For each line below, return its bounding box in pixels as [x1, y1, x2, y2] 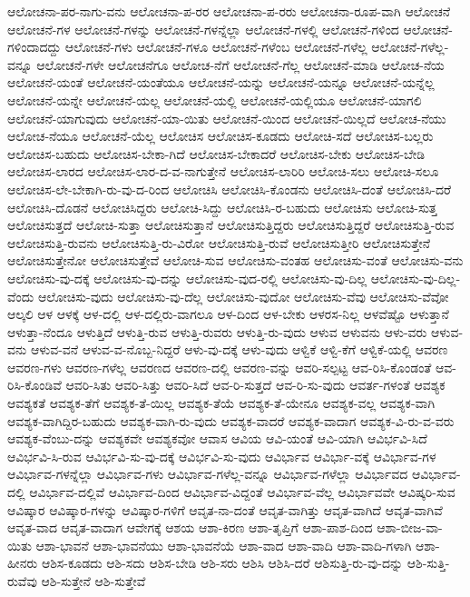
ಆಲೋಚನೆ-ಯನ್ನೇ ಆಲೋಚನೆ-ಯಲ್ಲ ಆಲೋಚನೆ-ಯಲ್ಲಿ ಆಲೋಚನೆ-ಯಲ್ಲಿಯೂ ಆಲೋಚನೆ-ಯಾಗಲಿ [7, 90, 422, 109]
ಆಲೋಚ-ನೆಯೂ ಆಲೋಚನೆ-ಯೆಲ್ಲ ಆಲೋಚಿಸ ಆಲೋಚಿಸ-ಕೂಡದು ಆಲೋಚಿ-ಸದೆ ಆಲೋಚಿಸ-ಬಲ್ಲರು [7, 126, 434, 145]
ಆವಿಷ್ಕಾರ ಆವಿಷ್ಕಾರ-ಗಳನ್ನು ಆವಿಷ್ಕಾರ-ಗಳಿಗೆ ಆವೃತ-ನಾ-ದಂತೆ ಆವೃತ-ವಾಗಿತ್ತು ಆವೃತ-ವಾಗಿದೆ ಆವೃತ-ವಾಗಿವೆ [7, 500, 443, 519]
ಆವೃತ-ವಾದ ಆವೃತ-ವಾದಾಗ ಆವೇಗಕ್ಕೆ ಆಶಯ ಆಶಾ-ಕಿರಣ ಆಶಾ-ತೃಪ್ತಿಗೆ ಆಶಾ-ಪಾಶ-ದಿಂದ [7, 518, 373, 537]
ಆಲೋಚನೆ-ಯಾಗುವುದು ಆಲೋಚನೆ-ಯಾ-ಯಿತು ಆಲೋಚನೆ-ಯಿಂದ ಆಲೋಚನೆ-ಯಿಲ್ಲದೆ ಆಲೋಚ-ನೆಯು [7, 108, 446, 127]
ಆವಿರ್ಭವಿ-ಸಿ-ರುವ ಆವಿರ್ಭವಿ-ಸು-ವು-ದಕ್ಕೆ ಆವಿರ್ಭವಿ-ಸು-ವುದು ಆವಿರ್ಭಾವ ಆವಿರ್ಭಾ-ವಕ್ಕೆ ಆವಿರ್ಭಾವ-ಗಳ [7, 446, 436, 465]
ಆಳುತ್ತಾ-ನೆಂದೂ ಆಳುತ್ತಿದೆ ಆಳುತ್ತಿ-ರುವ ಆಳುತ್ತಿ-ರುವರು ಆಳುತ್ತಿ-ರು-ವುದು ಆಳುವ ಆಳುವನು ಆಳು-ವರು [7, 322, 427, 341]
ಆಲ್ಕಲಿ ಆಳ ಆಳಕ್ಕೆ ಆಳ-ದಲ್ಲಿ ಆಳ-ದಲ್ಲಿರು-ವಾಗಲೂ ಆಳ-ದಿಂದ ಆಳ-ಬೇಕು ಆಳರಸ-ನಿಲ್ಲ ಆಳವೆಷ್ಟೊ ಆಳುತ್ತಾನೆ [7, 304, 449, 323]
